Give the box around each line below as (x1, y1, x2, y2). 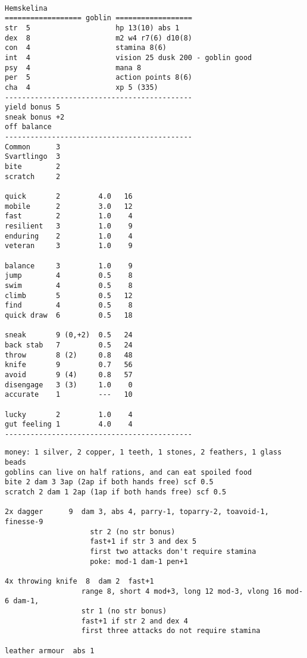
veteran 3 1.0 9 (5, 242, 133, 250)
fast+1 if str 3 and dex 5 (90, 537, 197, 546)
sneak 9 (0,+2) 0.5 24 (5, 331, 133, 340)
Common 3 (5, 142, 61, 151)
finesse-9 (5, 518, 43, 527)
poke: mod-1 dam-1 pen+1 (90, 557, 188, 566)
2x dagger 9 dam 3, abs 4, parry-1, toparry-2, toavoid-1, (5, 507, 269, 516)
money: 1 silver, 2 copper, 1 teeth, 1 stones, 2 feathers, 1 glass (5, 448, 282, 457)
